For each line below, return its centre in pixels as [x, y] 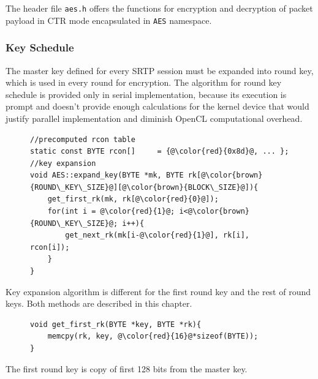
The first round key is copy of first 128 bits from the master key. [127, 368]
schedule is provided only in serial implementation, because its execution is [146, 94]
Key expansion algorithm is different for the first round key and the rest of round [158, 291]
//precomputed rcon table [83, 139]
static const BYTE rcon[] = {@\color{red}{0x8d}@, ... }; [160, 152]
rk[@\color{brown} [225, 175]
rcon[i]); [50, 247]
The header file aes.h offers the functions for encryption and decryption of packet [159, 8]
